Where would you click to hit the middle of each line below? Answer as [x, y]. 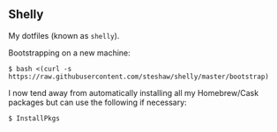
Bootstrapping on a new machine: [70, 53]
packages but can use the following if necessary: [97, 102]
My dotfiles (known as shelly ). [64, 35]
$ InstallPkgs [34, 118]
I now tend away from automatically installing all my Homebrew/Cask [134, 92]
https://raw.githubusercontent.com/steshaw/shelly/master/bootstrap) [139, 77]
